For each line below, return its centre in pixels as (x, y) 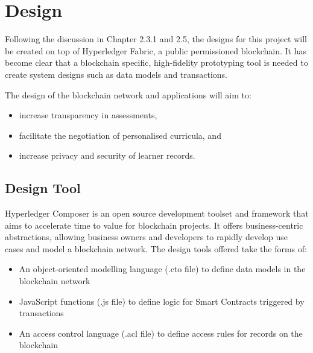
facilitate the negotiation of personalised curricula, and (120, 135)
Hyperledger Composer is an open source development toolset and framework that (157, 213)
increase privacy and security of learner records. (107, 155)
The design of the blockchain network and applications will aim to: (128, 94)
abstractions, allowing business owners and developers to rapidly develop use (146, 237)
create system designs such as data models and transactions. (116, 74)
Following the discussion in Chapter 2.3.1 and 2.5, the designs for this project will (156, 39)
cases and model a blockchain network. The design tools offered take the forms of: (156, 248)
